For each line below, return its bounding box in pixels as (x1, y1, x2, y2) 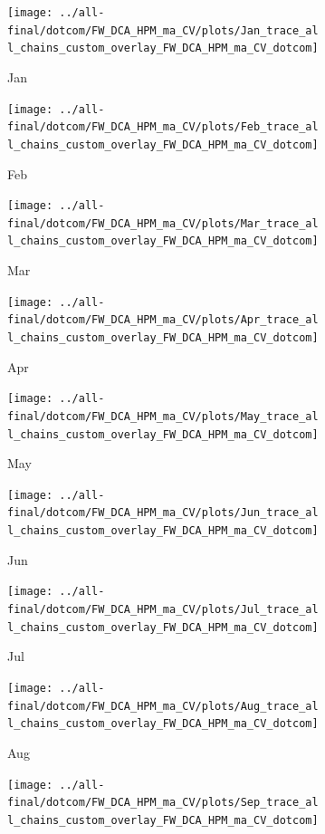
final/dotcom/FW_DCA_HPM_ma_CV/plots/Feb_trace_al (7, 120, 319, 134)
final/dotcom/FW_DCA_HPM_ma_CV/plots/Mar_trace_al (7, 216, 319, 230)
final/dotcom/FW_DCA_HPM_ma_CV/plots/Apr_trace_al (7, 313, 319, 327)
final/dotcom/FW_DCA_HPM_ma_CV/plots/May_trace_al (7, 409, 319, 423)
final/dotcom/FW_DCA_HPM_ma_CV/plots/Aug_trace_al (7, 699, 319, 713)
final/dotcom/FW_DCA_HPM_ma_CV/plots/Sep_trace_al (7, 796, 319, 810)
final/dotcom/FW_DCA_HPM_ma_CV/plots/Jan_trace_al (7, 24, 319, 37)
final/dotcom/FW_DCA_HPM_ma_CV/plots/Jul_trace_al (7, 603, 319, 617)
